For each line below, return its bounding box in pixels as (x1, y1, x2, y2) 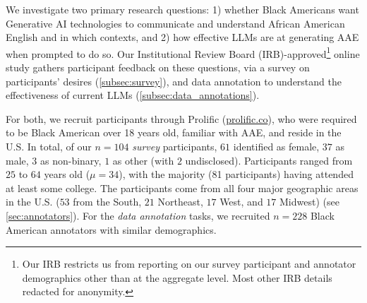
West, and (219, 194, 263, 209)
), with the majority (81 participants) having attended (119, 167, 354, 182)
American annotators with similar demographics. (6, 222, 217, 237)
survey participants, (132, 139, 217, 153)
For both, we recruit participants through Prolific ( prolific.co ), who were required (6, 111, 357, 126)
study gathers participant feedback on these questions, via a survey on (6, 60, 310, 75)
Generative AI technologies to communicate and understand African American (6, 16, 345, 30)
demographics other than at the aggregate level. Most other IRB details (22, 270, 332, 285)
